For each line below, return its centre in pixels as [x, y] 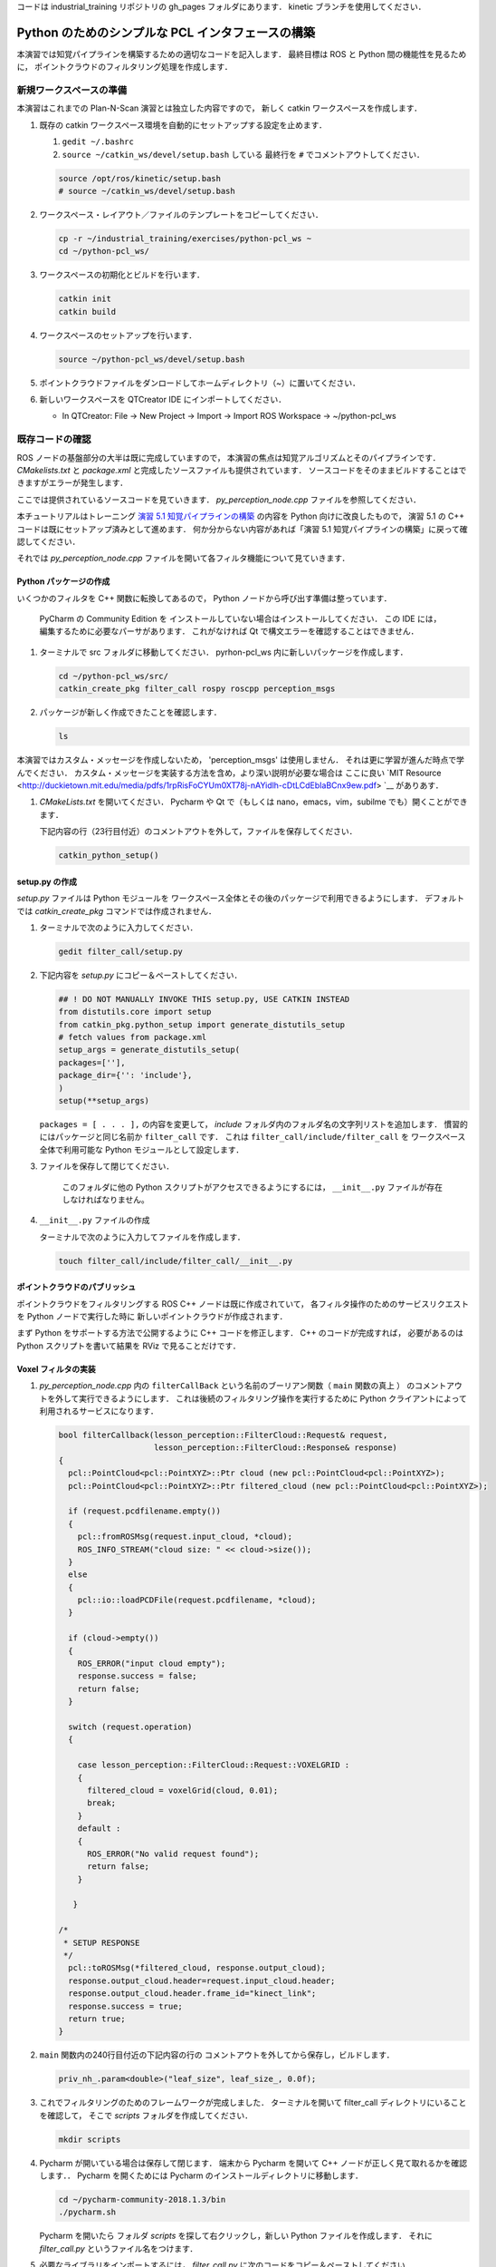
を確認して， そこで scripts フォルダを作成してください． [146, 2115]
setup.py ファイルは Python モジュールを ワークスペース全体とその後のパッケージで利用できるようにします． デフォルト [241, 899]
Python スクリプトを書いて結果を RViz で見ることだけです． [129, 1346]
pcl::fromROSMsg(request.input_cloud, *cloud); [185, 1537]
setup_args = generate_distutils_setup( [149, 1050]
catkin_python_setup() [109, 856]
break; [102, 1803]
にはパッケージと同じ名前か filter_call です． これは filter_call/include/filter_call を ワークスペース [253, 1137]
